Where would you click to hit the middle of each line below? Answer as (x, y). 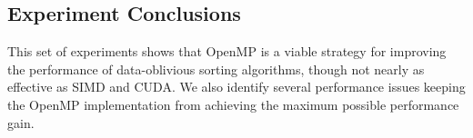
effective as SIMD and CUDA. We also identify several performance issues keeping (236, 87)
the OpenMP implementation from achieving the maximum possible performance (233, 104)
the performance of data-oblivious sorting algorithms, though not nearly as (216, 69)
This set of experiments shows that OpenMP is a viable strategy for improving (227, 51)
